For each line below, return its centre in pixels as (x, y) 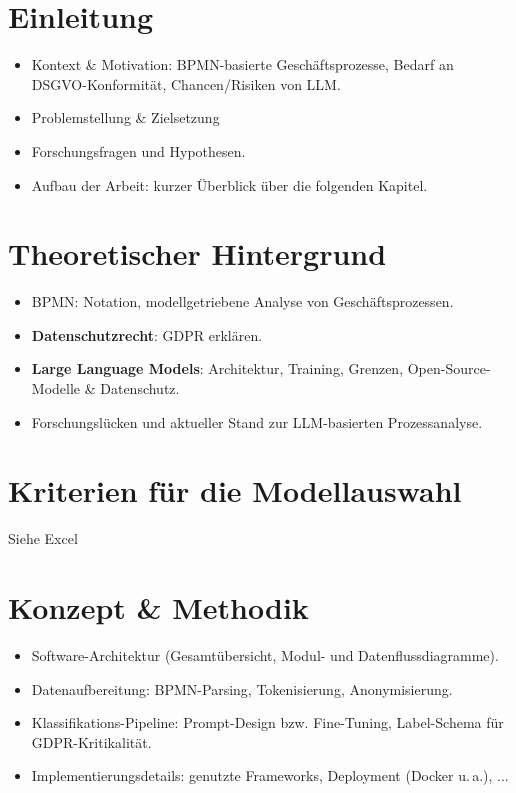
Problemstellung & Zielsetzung (125, 117)
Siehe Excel (43, 538)
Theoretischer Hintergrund (197, 253)
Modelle (56, 388)
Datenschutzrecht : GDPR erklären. (147, 334)
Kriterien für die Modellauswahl (235, 490)
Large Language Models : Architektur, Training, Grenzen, (217, 368)
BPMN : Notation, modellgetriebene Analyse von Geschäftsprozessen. (242, 301)
